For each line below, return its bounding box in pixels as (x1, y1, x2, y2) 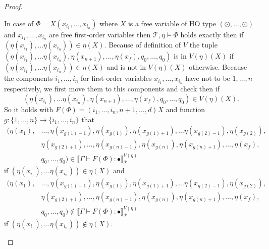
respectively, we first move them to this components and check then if (4, 83, 220, 94)
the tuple (189, 39, 218, 50)
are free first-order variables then (49, 29, 151, 39)
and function (166, 104, 205, 114)
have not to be (185, 73, 230, 83)
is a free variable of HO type (128, 18, 216, 28)
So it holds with (4, 104, 53, 114)
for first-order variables (81, 73, 152, 83)
